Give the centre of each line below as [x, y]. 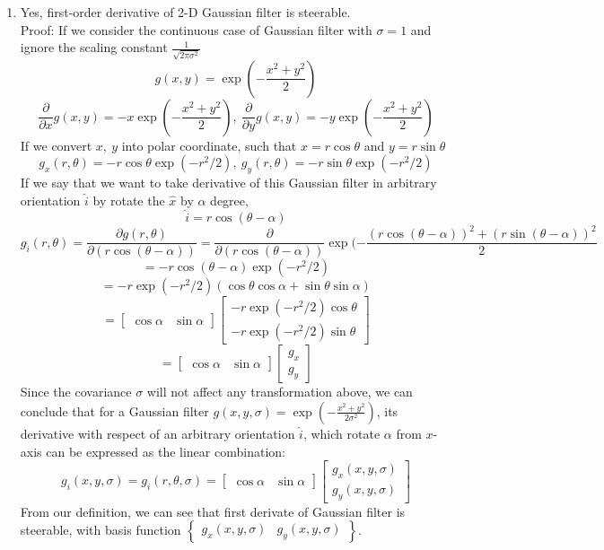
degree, [229, 200]
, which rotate [341, 433]
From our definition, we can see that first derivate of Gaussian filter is [213, 511]
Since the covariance [76, 392]
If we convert [56, 145]
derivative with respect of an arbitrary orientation [158, 433]
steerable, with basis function [101, 530]
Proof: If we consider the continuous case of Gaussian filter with [196, 29]
